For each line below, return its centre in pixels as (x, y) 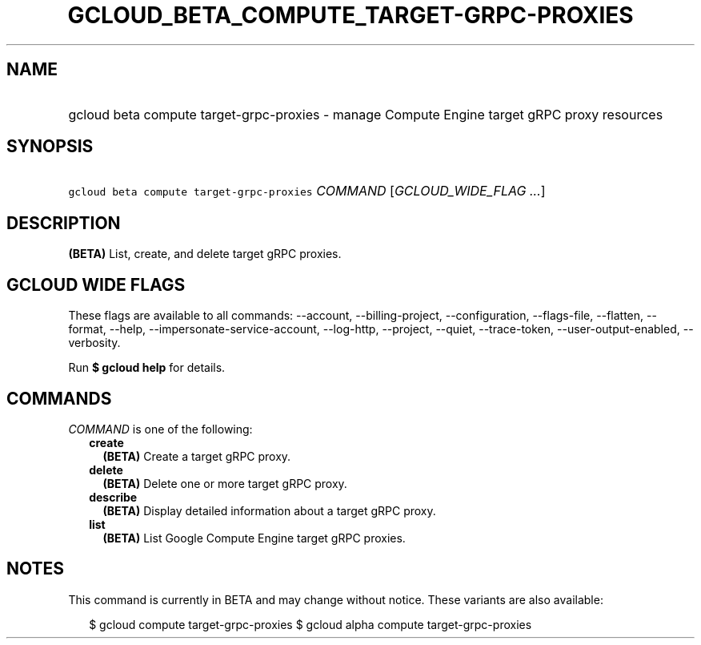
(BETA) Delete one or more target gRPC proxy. (225, 483)
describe (113, 497)
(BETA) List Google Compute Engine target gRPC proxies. (254, 538)
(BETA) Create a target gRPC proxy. (197, 456)
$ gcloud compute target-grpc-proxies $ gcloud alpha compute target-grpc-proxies (310, 624)
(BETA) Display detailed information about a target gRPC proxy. (269, 510)
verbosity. (94, 343)
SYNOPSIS (50, 147)
